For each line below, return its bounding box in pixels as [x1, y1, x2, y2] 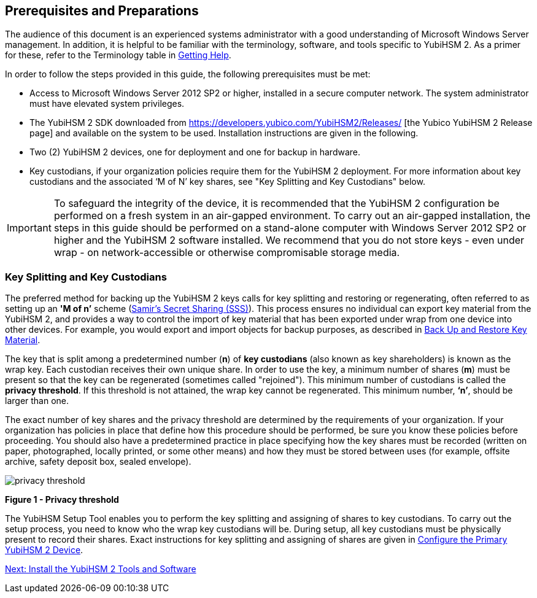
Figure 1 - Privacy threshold [5, 494, 119, 505]
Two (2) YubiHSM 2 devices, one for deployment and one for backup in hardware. [29, 147, 361, 158]
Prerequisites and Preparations [5, 3, 199, 18]
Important [7, 222, 52, 235]
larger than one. [5, 395, 69, 406]
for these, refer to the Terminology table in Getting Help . [5, 50, 231, 61]
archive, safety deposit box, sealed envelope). [5, 456, 191, 467]
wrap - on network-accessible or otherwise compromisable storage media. [53, 246, 400, 259]
